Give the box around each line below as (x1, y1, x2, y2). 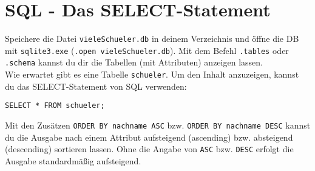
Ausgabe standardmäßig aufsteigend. (5, 154, 141, 167)
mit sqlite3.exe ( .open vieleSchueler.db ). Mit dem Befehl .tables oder (5, 44, 289, 56)
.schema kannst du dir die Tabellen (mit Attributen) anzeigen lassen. (5, 56, 263, 69)
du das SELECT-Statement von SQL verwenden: (5, 79, 187, 92)
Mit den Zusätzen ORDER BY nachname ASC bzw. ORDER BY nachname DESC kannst (5, 119, 311, 131)
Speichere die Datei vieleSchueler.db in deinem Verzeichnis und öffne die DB (5, 32, 299, 45)
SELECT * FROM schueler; (5, 101, 105, 110)
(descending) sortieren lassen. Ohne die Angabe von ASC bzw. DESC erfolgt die (5, 142, 294, 155)
